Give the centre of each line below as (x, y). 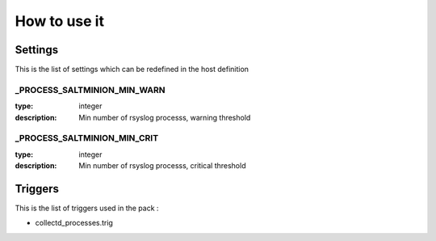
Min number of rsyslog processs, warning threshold (165, 117)
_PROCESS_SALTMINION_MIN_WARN (90, 90)
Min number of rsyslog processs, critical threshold (162, 166)
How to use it (60, 21)
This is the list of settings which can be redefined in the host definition (132, 70)
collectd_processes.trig (74, 223)
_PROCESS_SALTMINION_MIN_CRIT (87, 138)
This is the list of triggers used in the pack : (87, 208)
